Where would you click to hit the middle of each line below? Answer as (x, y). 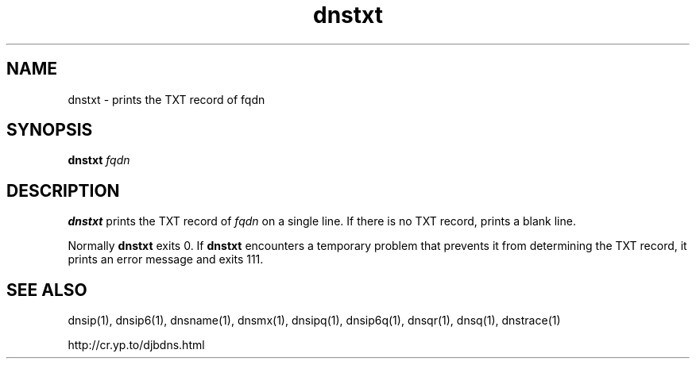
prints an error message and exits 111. (166, 259)
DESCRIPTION (63, 190)
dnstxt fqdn (99, 160)
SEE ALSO (47, 290)
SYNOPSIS (50, 130)
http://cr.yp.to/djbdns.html (136, 345)
